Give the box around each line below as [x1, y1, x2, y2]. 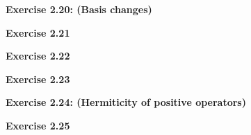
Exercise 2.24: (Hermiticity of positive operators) [6, 95, 246, 109]
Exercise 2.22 [6, 48, 70, 63]
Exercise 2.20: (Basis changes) [6, 2, 152, 16]
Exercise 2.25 [6, 118, 70, 132]
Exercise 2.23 [6, 71, 70, 86]
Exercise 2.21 [6, 25, 70, 39]
